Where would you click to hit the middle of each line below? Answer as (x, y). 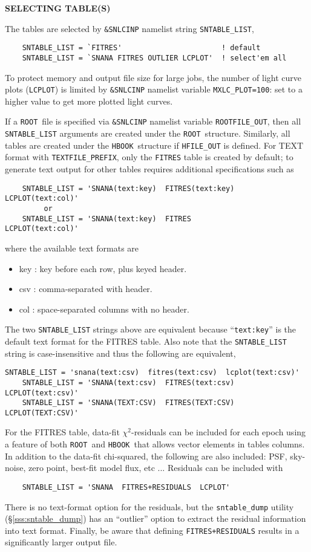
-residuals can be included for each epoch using (218, 432)
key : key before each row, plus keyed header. (103, 268)
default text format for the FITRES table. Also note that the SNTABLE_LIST (146, 341)
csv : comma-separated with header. (86, 289)
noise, (15, 468)
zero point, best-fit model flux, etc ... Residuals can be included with (155, 468)
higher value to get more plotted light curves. (89, 101)
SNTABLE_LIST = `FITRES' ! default (141, 48)
